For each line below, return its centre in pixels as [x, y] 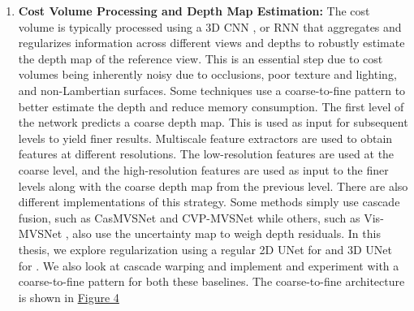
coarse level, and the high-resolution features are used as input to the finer [203, 169]
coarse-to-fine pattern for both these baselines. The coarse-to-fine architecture [211, 281]
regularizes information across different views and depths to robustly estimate [211, 43]
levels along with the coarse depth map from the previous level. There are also [213, 186]
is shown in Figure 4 [69, 297]
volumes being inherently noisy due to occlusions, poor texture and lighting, [207, 74]
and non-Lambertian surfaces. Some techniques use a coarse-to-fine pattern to [212, 90]
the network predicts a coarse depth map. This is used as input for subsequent [213, 122]
